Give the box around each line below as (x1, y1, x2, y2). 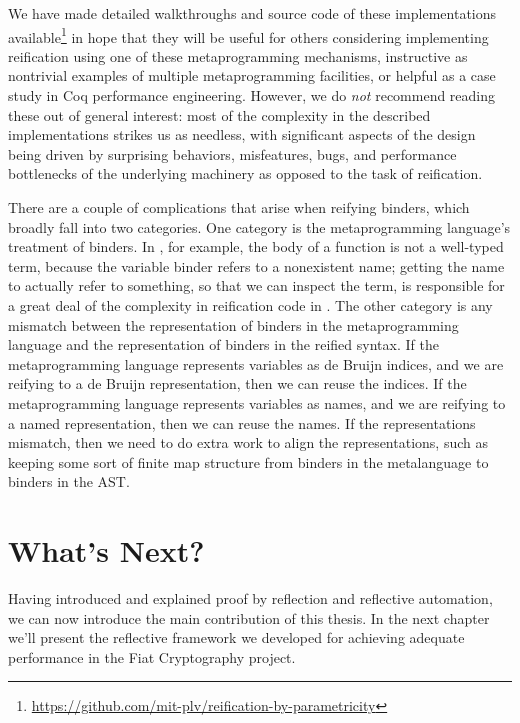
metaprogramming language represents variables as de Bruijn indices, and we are (8, 353, 504, 374)
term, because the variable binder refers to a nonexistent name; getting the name (8, 255, 505, 276)
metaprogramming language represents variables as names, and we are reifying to (8, 392, 506, 413)
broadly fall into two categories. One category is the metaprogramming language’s (8, 216, 511, 237)
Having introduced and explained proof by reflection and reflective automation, (8, 588, 493, 609)
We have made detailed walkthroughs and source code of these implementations (8, 3, 497, 23)
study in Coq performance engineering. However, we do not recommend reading (8, 85, 496, 106)
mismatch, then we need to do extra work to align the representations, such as (8, 432, 488, 453)
